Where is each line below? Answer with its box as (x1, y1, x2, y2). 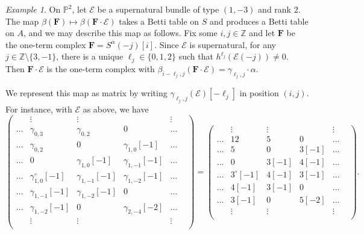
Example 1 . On (5, 3, 61, 15)
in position (239, 87, 279, 99)
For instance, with (5, 102, 72, 115)
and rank (258, 3, 292, 15)
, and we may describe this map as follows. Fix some (23, 26, 218, 39)
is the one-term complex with (46, 62, 155, 75)
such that (178, 50, 213, 63)
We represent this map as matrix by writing (5, 87, 168, 99)
